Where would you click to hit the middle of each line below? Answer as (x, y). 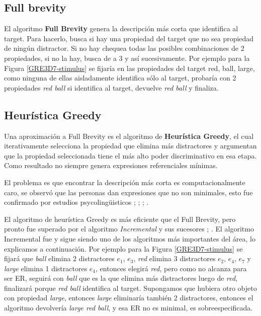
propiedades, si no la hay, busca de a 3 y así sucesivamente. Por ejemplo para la (127, 58)
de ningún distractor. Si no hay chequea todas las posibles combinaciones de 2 (124, 48)
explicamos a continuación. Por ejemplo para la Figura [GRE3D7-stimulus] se (123, 248)
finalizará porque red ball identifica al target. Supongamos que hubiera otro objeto (130, 288)
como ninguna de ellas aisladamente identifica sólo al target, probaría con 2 (120, 78)
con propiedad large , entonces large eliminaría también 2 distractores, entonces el (129, 298)
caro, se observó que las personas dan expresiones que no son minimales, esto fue (128, 192)
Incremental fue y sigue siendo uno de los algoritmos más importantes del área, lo (130, 238)
